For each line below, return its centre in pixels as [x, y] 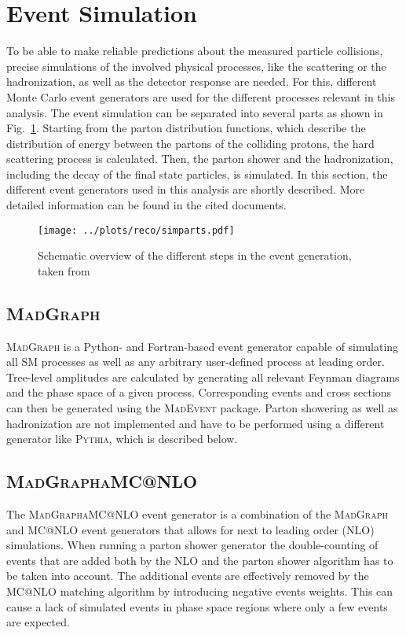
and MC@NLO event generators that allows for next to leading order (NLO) [190, 529]
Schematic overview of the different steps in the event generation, [195, 255]
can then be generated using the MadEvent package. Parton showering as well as [202, 408]
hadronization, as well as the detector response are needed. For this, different [192, 81]
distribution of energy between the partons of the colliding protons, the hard [190, 143]
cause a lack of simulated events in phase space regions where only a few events [197, 606]
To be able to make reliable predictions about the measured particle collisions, [195, 51]
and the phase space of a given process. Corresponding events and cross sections [199, 392]
